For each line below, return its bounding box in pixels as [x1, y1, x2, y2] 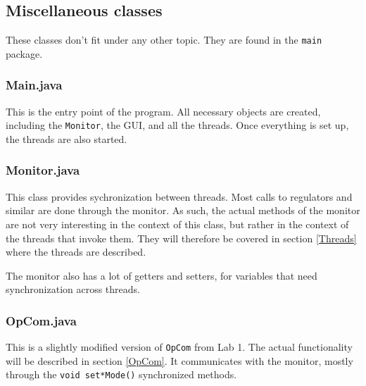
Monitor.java [6, 161, 80, 179]
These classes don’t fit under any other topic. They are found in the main [6, 32, 322, 47]
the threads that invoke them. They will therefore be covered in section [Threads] [6, 230, 357, 245]
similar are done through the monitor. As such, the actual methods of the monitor [6, 203, 360, 218]
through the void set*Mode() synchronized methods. [6, 367, 237, 382]
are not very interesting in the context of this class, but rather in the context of [6, 216, 349, 231]
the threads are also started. [6, 131, 127, 146]
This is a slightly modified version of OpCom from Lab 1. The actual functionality [6, 340, 353, 354]
